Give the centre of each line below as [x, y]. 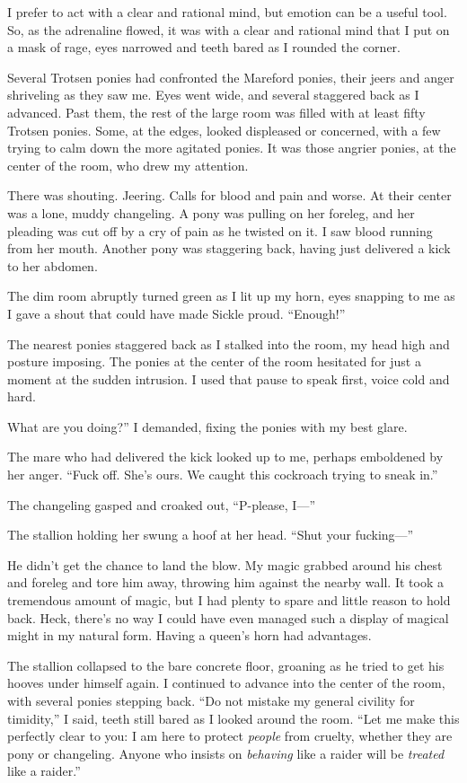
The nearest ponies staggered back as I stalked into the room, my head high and [229, 343]
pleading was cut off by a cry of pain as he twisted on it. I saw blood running [220, 230]
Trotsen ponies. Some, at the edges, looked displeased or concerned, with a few [224, 130]
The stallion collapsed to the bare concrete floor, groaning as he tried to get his [226, 665]
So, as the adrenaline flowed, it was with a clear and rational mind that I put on [229, 29]
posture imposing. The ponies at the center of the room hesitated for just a [214, 361]
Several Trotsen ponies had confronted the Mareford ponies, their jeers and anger [231, 77]
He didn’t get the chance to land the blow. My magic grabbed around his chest [225, 564]
